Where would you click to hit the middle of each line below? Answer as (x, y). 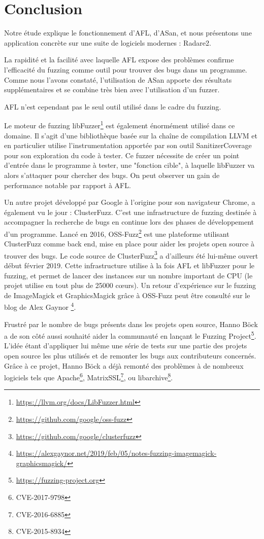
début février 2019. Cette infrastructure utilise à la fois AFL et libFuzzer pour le (129, 265)
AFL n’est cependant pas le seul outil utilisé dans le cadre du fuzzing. (113, 106)
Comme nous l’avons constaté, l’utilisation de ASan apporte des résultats (118, 79)
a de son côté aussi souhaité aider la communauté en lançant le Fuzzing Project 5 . (130, 335)
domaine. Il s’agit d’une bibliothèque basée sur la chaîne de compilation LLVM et (131, 135)
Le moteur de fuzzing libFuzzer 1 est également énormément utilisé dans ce (120, 124)
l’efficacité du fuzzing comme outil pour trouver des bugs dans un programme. (126, 69)
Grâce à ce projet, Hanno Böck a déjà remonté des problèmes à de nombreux (124, 365)
